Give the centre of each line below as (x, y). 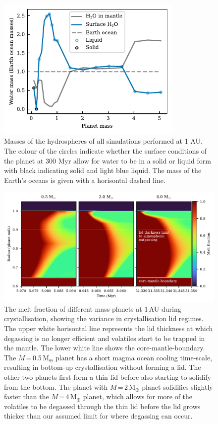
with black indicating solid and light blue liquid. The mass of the (103, 170)
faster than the (27, 396)
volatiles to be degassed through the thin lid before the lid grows (102, 406)
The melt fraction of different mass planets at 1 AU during (93, 308)
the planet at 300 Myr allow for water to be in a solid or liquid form (108, 160)
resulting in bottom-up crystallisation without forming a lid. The (103, 367)
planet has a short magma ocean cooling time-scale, (134, 357)
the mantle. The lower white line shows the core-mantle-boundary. (105, 348)
